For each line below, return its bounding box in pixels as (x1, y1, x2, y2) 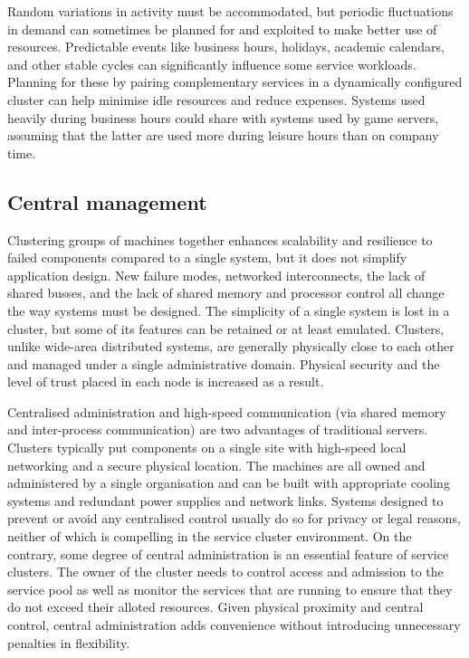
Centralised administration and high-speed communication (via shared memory (7, 402, 446, 421)
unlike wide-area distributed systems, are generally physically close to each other (7, 337, 455, 356)
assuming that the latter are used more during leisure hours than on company (7, 126, 439, 145)
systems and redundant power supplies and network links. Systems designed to (7, 491, 444, 510)
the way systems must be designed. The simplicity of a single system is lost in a (7, 300, 450, 319)
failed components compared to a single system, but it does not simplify (7, 248, 407, 267)
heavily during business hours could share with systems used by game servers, (7, 108, 439, 127)
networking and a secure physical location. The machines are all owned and (7, 455, 426, 474)
